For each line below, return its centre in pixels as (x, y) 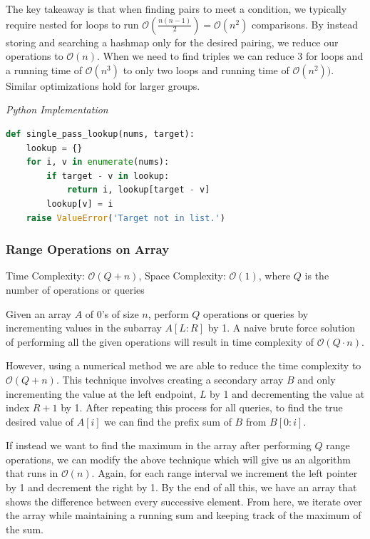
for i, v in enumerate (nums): (98, 162)
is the (317, 276)
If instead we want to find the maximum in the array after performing (159, 445)
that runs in (32, 473)
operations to (35, 56)
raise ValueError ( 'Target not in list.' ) (125, 218)
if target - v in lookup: (108, 176)
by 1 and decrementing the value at (287, 393)
